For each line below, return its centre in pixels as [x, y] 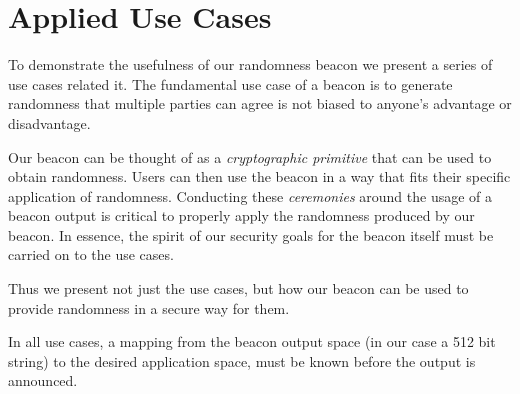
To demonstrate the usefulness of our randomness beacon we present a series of [250, 64]
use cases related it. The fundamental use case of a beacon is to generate [230, 83]
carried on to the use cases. [91, 254]
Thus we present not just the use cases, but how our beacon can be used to [238, 288]
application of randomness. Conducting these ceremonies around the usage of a [250, 195]
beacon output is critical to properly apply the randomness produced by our [241, 215]
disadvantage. [49, 122]
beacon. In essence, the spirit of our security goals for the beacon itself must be [251, 234]
